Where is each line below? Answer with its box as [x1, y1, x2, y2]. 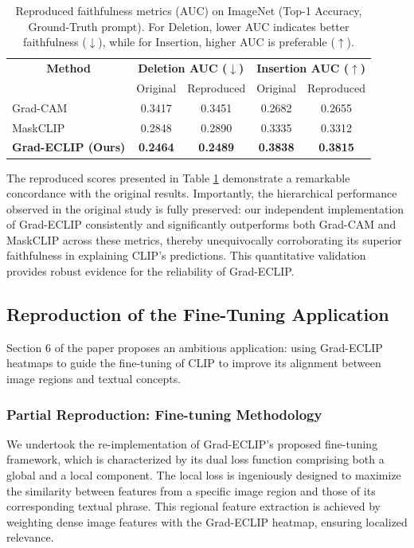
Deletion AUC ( [138, 60, 228, 76]
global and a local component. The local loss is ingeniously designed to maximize [6, 467, 401, 483]
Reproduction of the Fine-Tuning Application [6, 302, 389, 327]
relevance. [6, 529, 54, 546]
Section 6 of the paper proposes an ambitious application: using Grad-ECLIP [6, 339, 383, 355]
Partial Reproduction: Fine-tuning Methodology [6, 404, 322, 424]
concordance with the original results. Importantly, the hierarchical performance [6, 185, 397, 202]
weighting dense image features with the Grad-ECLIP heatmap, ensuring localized [6, 513, 408, 530]
